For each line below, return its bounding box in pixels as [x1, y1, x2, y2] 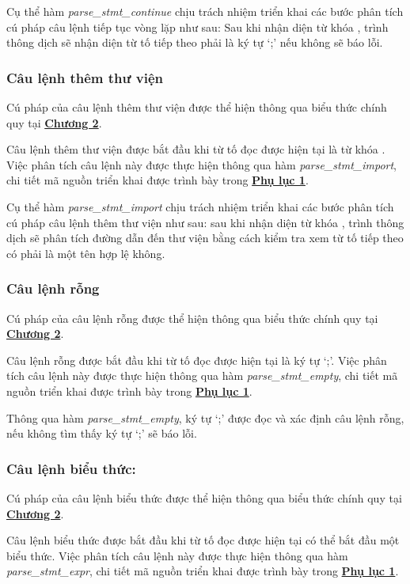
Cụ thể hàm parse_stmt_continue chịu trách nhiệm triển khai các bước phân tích [6, 3, 404, 19]
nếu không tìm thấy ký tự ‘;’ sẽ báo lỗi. [6, 425, 197, 442]
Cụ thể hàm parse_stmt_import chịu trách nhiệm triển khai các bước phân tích [6, 198, 394, 214]
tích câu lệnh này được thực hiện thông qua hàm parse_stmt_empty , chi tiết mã [6, 367, 398, 384]
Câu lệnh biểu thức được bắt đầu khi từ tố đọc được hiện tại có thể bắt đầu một [6, 532, 400, 548]
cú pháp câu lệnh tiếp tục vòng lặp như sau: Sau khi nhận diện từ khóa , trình [6, 18, 389, 35]
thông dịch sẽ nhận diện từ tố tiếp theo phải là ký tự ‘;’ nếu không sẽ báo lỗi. [6, 34, 383, 51]
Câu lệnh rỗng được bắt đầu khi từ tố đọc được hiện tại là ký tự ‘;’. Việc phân [6, 351, 387, 368]
